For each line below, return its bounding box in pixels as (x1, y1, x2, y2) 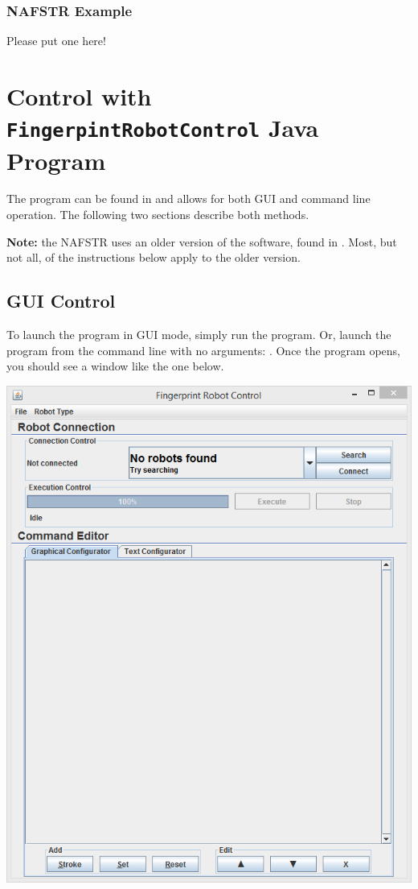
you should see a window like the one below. (6, 358, 224, 374)
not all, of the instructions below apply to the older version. (6, 249, 301, 266)
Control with (6, 80, 152, 112)
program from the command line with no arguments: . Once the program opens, (6, 341, 400, 358)
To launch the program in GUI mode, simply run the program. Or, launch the (6, 326, 391, 343)
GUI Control (6, 288, 116, 313)
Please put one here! (6, 32, 106, 49)
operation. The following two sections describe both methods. (6, 206, 309, 223)
